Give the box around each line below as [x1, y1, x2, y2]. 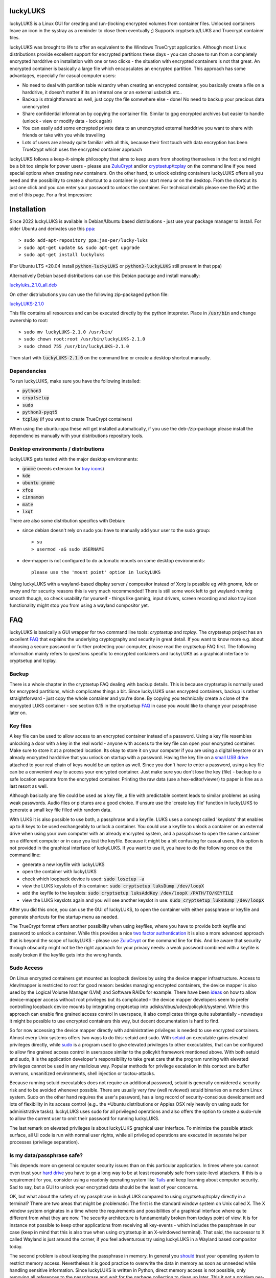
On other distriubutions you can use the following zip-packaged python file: [9, 291, 169, 298]
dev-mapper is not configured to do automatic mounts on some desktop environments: [22, 557, 205, 563]
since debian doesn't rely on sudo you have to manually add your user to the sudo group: [22, 527, 211, 533]
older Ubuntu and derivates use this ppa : [9, 225, 96, 232]
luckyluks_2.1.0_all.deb [9, 282, 57, 288]
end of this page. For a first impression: [9, 192, 93, 198]
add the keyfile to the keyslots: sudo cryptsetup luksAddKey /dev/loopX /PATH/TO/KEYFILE [22, 890, 234, 896]
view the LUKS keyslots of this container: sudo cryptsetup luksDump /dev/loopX [22, 883, 204, 889]
